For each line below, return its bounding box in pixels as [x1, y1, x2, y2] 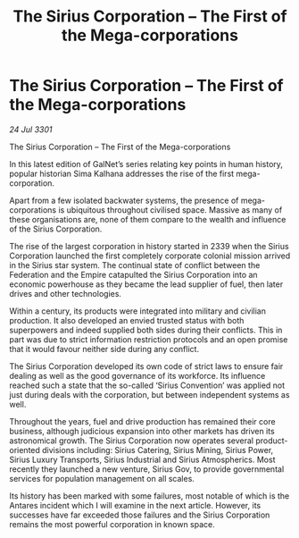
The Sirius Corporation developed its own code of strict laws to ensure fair [9, 360, 284, 372]
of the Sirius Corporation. [9, 223, 103, 234]
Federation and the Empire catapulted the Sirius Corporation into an [9, 269, 258, 280]
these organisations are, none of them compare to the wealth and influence [9, 214, 287, 224]
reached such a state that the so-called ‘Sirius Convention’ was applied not [9, 380, 286, 391]
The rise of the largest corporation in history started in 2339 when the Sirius [9, 240, 289, 251]
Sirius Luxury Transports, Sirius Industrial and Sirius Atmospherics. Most [9, 454, 276, 465]
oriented [9, 444, 40, 455]
